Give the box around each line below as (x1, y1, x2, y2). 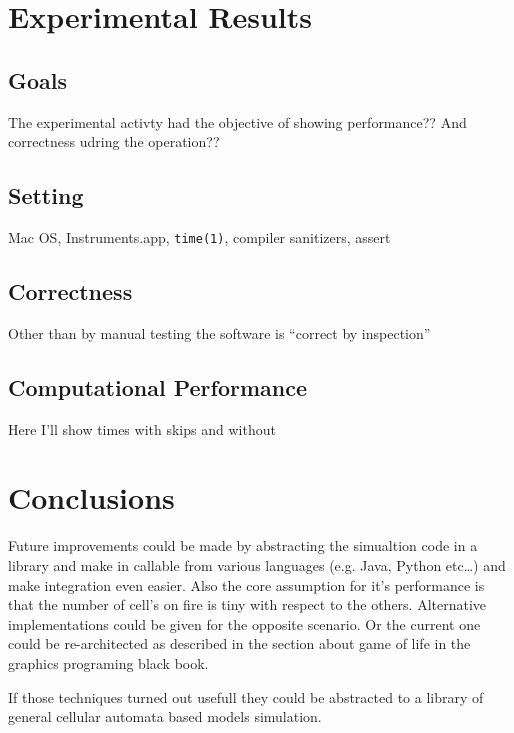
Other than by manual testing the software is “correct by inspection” (8, 322, 431, 343)
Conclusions (8, 477, 175, 518)
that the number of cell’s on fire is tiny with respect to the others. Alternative (8, 594, 487, 615)
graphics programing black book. (8, 652, 209, 673)
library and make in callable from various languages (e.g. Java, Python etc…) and (8, 554, 506, 575)
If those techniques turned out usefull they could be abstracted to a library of (8, 686, 484, 707)
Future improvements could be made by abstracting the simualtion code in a (8, 535, 478, 556)
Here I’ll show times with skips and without (8, 418, 276, 439)
